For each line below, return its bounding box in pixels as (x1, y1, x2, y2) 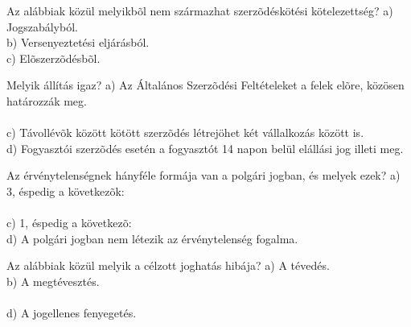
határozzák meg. (6, 92, 87, 109)
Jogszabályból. (6, 18, 78, 35)
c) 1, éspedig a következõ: (6, 214, 132, 231)
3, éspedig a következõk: (6, 182, 125, 199)
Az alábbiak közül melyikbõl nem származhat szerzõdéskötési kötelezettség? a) (6, 2, 393, 19)
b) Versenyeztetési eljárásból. (6, 34, 150, 51)
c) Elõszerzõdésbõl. (6, 49, 101, 66)
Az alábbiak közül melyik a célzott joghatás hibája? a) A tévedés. (6, 257, 330, 274)
